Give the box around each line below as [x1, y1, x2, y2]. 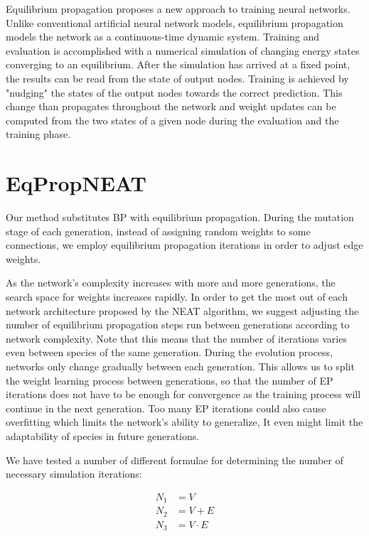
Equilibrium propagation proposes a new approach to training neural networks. [6, 1, 351, 16]
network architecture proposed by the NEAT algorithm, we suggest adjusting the [6, 303, 359, 318]
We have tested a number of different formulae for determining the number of [6, 452, 343, 467]
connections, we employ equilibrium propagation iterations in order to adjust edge [6, 237, 363, 252]
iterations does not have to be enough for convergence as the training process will [6, 387, 361, 402]
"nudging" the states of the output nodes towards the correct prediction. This [6, 85, 343, 100]
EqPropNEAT [6, 168, 146, 198]
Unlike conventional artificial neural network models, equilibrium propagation [6, 15, 343, 30]
